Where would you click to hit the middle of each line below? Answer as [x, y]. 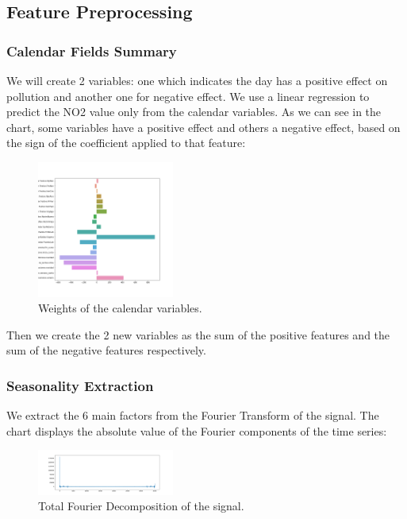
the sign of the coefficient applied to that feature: [126, 143]
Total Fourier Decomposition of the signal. [141, 506]
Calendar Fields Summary [92, 50]
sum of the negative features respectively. [106, 350]
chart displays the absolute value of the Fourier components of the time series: [197, 430]
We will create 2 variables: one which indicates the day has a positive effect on [197, 80]
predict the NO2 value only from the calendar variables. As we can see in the [194, 112]
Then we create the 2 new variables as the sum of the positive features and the [198, 334]
